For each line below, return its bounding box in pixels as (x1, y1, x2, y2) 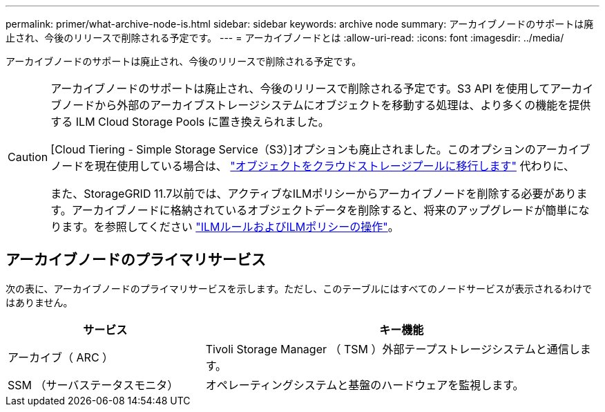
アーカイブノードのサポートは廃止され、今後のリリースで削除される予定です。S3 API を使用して (50, 82, 550, 95)
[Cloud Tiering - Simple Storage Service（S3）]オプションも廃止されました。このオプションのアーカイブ (50, 142, 590, 156)
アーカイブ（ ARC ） (8, 350, 114, 364)
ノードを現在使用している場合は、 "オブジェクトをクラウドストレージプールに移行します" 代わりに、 (50, 159, 575, 173)
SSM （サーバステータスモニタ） (8, 377, 179, 392)
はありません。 (6, 296, 73, 308)
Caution (8, 150, 48, 164)
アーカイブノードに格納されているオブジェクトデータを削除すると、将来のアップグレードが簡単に (71, 203, 579, 217)
